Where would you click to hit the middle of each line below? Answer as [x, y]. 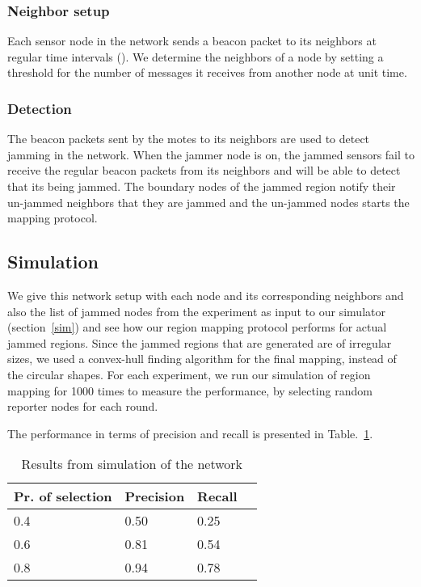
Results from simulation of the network [132, 464]
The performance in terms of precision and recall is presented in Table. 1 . [190, 433]
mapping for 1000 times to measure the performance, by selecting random [190, 390]
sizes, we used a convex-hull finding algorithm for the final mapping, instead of [202, 359]
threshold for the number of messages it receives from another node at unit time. [207, 72]
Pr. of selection [63, 496]
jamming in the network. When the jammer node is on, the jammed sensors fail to [211, 154]
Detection [40, 108]
